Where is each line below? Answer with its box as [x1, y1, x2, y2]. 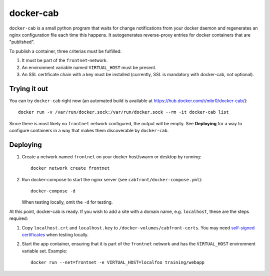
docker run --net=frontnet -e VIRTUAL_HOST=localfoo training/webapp [30, 259, 205, 265]
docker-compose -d [30, 188, 76, 194]
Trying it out [9, 84, 48, 93]
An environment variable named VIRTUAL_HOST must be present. [21, 64, 157, 70]
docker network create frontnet [30, 165, 110, 171]
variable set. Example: [21, 248, 67, 254]
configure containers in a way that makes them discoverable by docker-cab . [9, 127, 169, 133]
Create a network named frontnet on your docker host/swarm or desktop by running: [21, 153, 201, 160]
